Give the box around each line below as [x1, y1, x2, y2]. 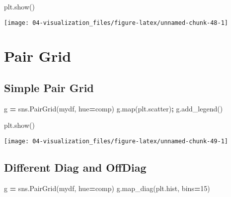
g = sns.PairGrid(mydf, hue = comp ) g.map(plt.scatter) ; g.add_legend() [4, 103, 223, 113]
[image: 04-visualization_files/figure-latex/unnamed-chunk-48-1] [4, 19, 229, 26]
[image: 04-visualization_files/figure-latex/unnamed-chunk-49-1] [4, 138, 229, 145]
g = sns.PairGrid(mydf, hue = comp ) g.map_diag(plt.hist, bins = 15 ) [4, 183, 210, 193]
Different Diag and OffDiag [4, 160, 147, 175]
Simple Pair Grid [4, 80, 94, 96]
